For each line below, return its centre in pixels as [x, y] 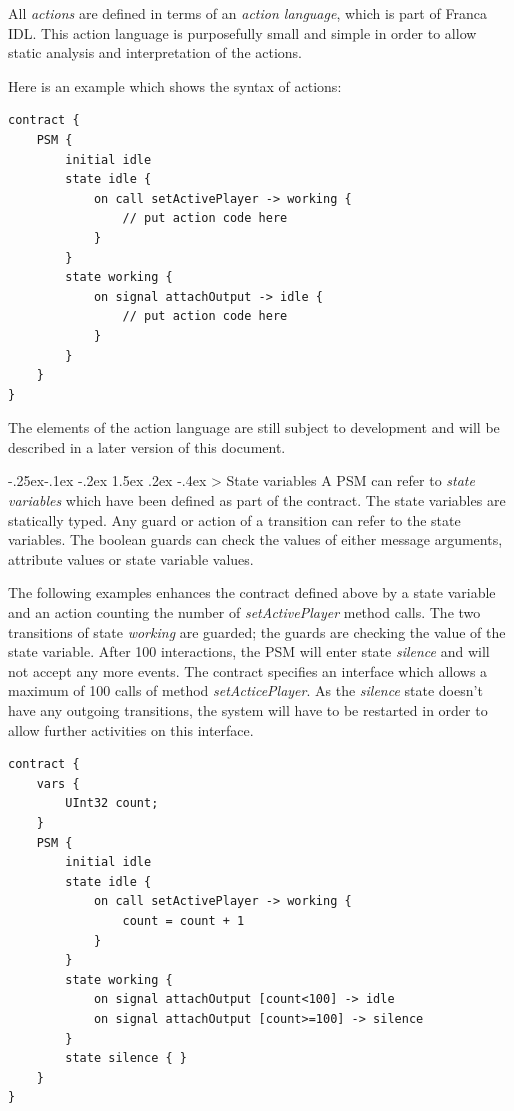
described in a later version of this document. [147, 446]
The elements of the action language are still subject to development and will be [254, 427]
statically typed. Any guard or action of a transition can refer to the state [234, 519]
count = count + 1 [183, 920]
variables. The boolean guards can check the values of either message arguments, [255, 539]
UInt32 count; [112, 803]
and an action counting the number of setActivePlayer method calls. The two [244, 612]
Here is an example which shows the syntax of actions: [175, 85]
